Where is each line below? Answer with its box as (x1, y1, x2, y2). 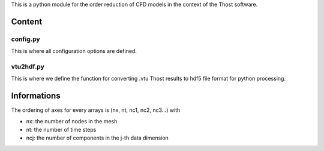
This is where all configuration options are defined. (11, 48, 137, 55)
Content (11, 16, 43, 26)
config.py (11, 35, 40, 43)
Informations (11, 91, 61, 101)
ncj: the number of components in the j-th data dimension (26, 134, 169, 141)
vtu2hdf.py (11, 62, 44, 70)
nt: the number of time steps (26, 126, 97, 133)
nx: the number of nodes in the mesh (26, 117, 118, 125)
